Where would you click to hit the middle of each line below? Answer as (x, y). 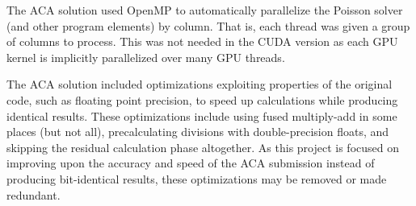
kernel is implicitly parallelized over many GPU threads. (146, 57)
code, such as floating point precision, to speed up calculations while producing (202, 99)
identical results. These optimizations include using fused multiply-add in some (202, 115)
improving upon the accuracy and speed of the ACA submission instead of (191, 163)
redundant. (34, 194)
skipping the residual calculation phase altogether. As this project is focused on (203, 147)
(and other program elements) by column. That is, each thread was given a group (208, 25)
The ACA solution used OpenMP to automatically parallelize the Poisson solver (205, 10)
